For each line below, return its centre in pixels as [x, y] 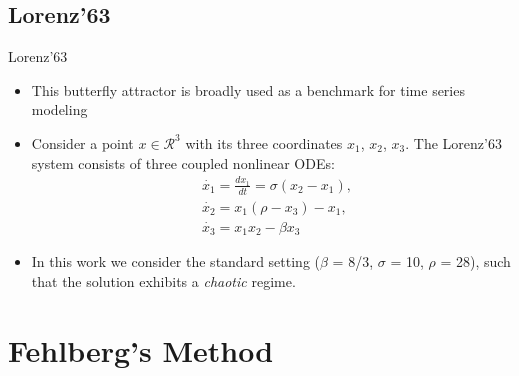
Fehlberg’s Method [141, 349]
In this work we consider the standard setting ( [175, 261]
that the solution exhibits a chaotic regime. [163, 281]
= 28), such [475, 261]
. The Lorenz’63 [453, 142]
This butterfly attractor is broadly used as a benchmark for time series [248, 89]
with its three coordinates [264, 142]
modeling [59, 109]
